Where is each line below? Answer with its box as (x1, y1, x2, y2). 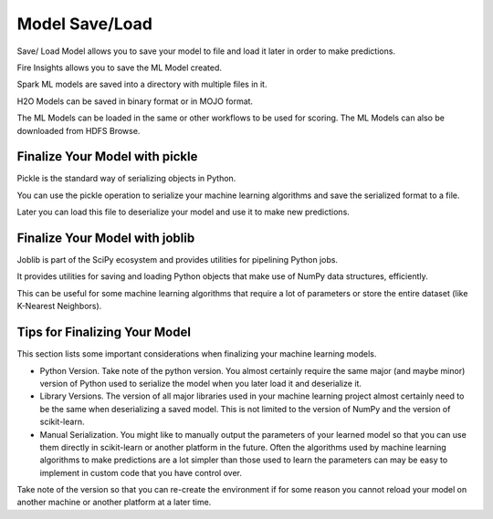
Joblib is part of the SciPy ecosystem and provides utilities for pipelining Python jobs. (16, 254, 338, 265)
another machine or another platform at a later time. (16, 497, 212, 508)
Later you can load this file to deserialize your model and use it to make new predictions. (16, 206, 351, 218)
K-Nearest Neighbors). (16, 301, 102, 312)
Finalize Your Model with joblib (16, 231, 195, 245)
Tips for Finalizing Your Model (16, 325, 192, 340)
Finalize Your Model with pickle (16, 149, 198, 164)
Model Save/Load (16, 14, 152, 34)
